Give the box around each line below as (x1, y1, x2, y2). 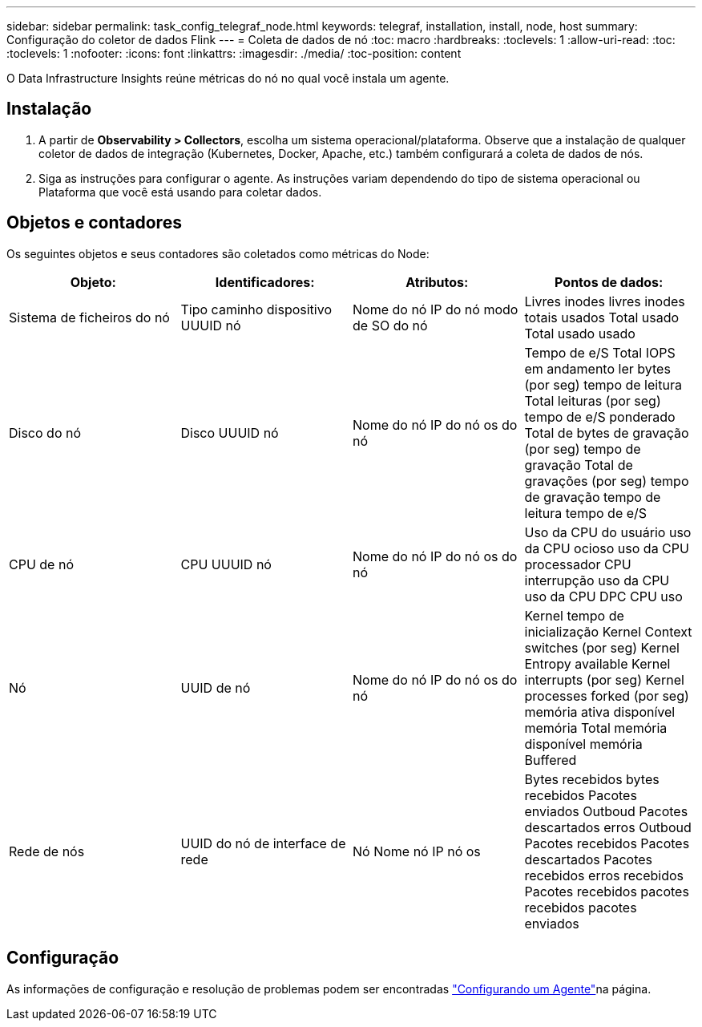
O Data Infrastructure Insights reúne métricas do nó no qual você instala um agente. (6, 71, 450, 85)
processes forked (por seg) (524, 687, 689, 704)
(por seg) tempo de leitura (524, 376, 682, 393)
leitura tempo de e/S (524, 504, 648, 521)
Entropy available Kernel (524, 655, 671, 672)
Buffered (524, 751, 577, 768)
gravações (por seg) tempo (524, 472, 689, 489)
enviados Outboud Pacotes (524, 803, 688, 819)
